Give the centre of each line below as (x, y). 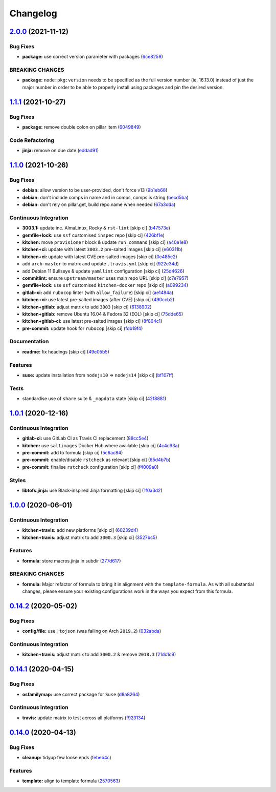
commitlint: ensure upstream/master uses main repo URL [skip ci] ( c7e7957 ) (105, 278)
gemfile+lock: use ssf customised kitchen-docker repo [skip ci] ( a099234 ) (105, 285)
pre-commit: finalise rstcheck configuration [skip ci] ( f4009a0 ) (90, 467)
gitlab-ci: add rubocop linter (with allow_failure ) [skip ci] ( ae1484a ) (98, 293)
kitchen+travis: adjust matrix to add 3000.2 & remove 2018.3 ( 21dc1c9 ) (99, 654)
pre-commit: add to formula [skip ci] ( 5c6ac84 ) (73, 453)
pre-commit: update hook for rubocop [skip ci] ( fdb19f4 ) (83, 328)
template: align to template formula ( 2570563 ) (71, 781)
